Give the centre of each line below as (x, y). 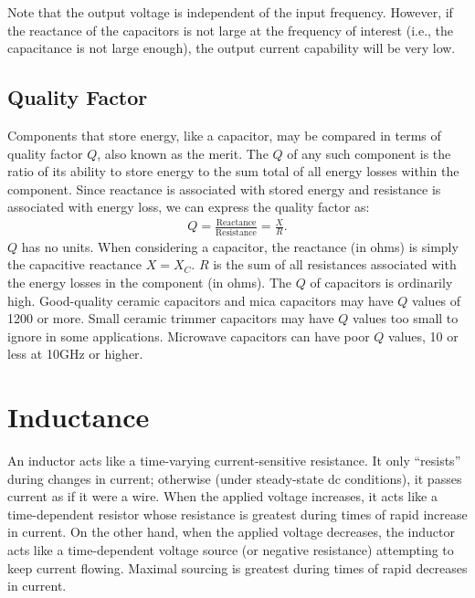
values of (437, 300)
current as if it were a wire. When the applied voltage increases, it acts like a (223, 496)
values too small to (406, 318)
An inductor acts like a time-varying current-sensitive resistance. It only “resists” (234, 461)
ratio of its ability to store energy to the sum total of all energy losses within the (233, 171)
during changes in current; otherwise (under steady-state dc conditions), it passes (235, 478)
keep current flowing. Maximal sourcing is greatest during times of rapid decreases (237, 567)
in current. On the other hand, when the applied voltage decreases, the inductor (231, 532)
